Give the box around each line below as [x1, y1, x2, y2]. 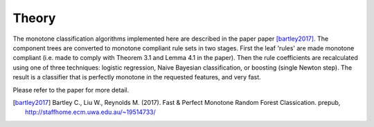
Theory [12, 10, 56, 26]
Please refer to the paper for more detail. [12, 86, 130, 94]
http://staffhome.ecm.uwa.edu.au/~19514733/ [25, 108, 156, 117]
